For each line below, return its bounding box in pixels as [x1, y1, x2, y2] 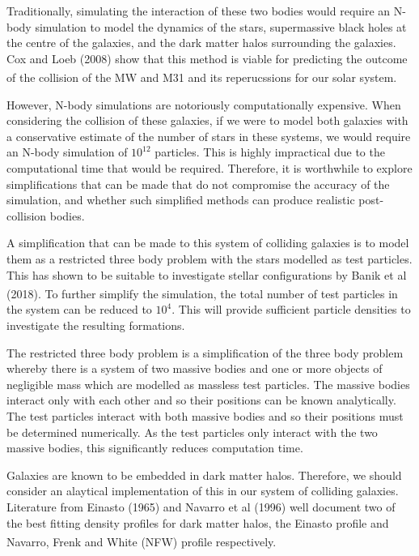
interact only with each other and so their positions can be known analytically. [6, 391, 396, 408]
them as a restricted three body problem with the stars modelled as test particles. [6, 250, 413, 267]
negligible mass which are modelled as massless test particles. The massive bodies [6, 375, 410, 392]
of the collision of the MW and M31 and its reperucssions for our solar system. [6, 69, 397, 86]
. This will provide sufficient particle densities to [171, 301, 411, 318]
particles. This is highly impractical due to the [154, 143, 385, 160]
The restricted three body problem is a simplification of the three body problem [6, 344, 404, 361]
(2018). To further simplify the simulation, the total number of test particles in [6, 284, 398, 302]
